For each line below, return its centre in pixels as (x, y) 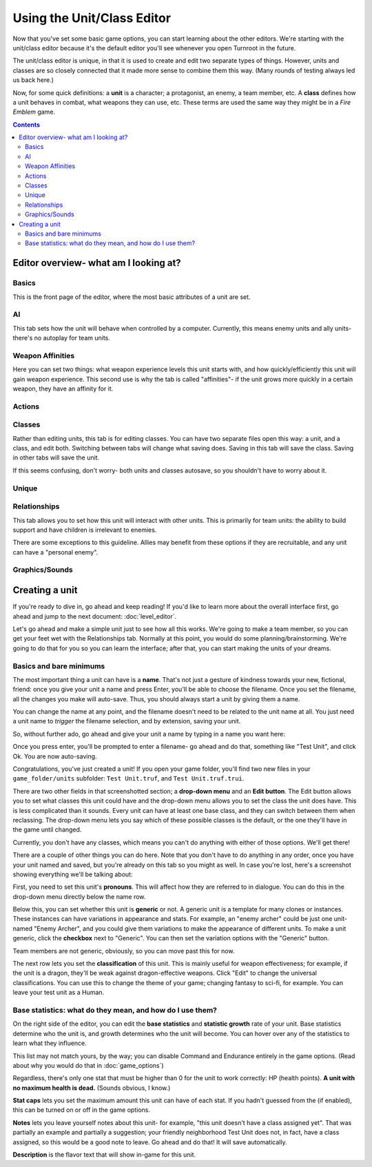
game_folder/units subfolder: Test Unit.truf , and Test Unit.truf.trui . (128, 778)
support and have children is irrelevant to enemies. (85, 530)
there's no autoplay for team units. (61, 338)
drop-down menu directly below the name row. (79, 896)
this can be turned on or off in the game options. (82, 1110)
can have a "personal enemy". (55, 552)
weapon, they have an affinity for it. (63, 389)
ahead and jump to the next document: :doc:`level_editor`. (95, 616)
